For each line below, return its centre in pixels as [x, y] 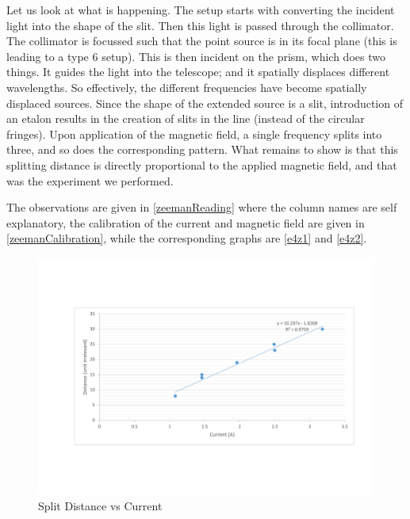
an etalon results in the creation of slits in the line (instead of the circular [186, 118]
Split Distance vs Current [100, 506]
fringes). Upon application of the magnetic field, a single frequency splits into [194, 134]
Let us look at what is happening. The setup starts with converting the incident [201, 10]
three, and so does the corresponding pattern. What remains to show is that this [202, 149]
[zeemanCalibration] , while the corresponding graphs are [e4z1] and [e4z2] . [187, 238]
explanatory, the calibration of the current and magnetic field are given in [186, 222]
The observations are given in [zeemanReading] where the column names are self [202, 207]
